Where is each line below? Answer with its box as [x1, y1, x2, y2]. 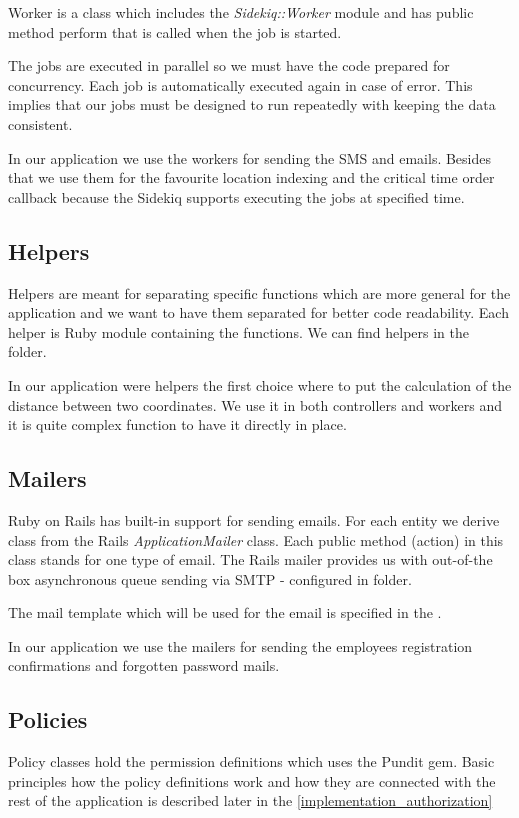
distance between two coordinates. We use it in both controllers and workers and [8, 394, 503, 415]
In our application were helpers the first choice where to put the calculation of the [8, 374, 512, 395]
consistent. [8, 113, 73, 134]
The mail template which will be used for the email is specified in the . [8, 602, 442, 623]
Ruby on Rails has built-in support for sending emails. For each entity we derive [8, 509, 500, 530]
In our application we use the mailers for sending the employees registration [8, 635, 473, 656]
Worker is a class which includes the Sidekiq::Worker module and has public [8, 2, 474, 22]
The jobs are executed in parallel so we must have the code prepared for [8, 55, 450, 76]
